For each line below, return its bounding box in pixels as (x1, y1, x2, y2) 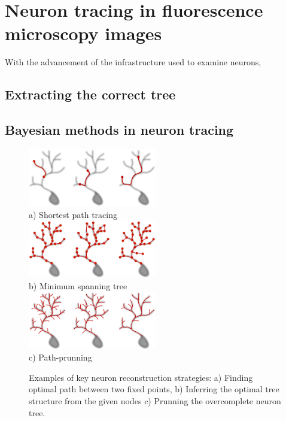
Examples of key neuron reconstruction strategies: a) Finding (29, 371, 253, 383)
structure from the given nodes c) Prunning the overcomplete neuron (29, 394, 281, 407)
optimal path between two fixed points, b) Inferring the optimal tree (29, 383, 279, 395)
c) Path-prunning (29, 351, 92, 364)
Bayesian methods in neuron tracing (5, 120, 234, 139)
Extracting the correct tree (5, 85, 176, 104)
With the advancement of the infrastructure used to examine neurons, (5, 56, 261, 68)
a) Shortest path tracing (29, 208, 117, 220)
